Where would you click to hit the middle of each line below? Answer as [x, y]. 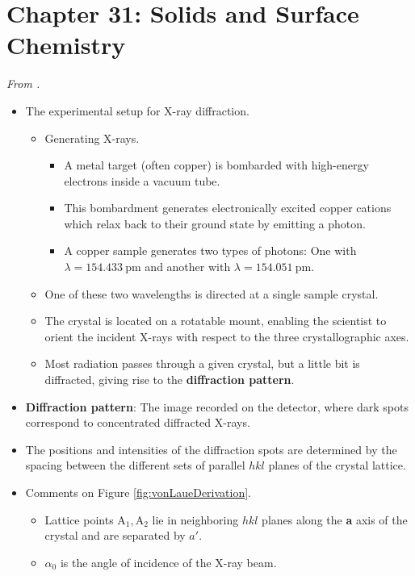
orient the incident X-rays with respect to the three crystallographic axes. [227, 336]
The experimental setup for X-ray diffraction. [137, 110]
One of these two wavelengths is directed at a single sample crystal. [212, 293]
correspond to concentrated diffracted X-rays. [138, 422]
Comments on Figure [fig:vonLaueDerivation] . [138, 492]
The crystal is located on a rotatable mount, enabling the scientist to [216, 321]
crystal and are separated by [115, 535]
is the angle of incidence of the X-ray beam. [168, 562]
